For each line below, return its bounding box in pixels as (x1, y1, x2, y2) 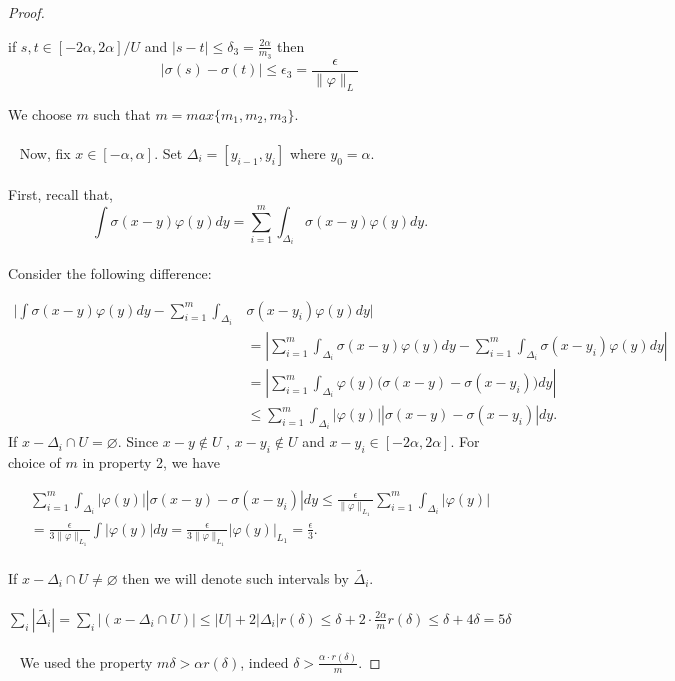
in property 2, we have (82, 452, 220, 473)
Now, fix (19, 142, 71, 163)
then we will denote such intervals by (122, 567, 349, 588)
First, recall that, (8, 184, 113, 205)
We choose (8, 103, 72, 124)
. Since (117, 431, 159, 452)
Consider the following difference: (8, 262, 212, 283)
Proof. (8, 2, 45, 22)
